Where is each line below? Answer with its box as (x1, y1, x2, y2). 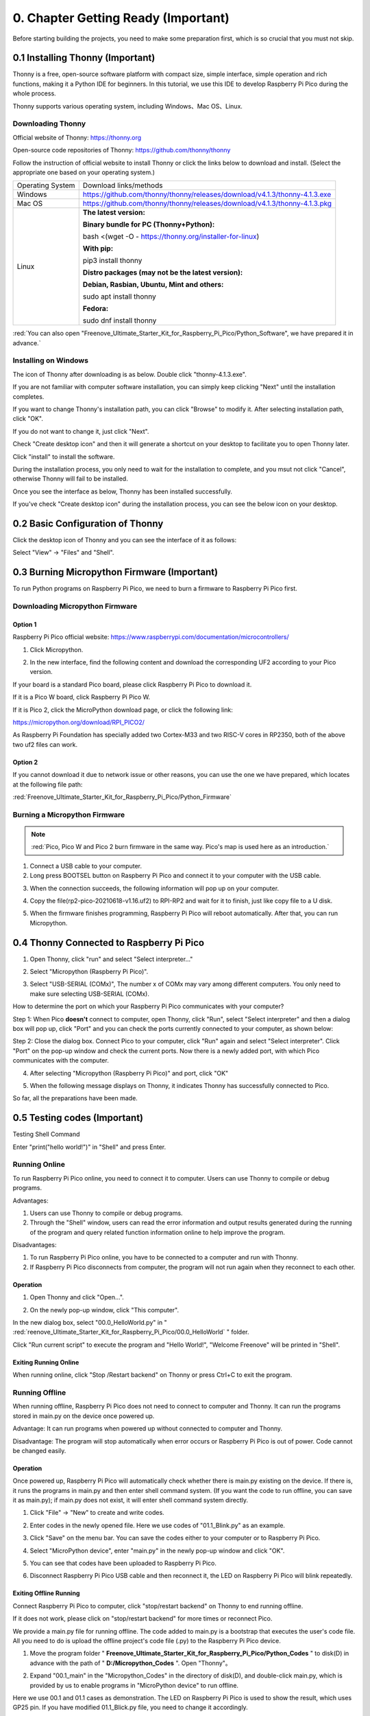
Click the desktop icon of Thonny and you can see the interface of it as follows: (12, 536, 237, 544)
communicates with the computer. (12, 1056, 109, 1065)
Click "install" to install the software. (12, 452, 115, 461)
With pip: (82, 244, 114, 253)
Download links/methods (82, 181, 163, 190)
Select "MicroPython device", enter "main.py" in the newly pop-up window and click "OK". (29, 1546, 285, 1555)
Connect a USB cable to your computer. (29, 861, 142, 870)
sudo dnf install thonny (82, 316, 157, 325)
